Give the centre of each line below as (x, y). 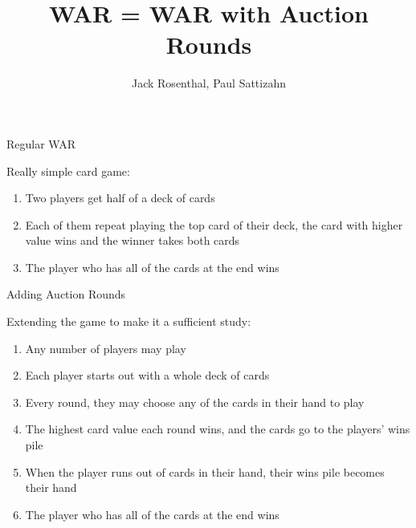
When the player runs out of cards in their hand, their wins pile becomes (205, 471)
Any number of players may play (106, 348)
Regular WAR (41, 143)
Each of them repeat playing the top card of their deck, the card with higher (214, 224)
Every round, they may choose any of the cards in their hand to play (195, 402)
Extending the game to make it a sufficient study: (129, 321)
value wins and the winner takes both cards (133, 240)
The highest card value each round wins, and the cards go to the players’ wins (218, 429)
